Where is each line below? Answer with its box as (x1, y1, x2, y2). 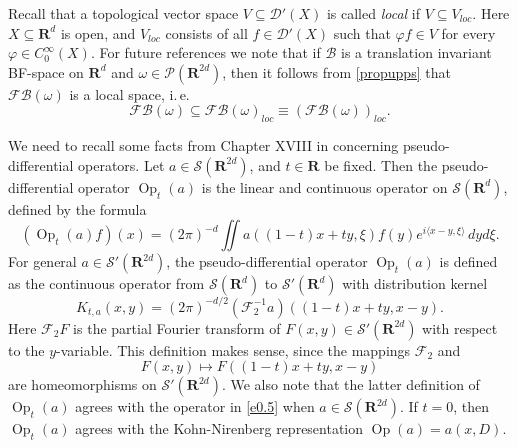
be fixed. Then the (324, 154, 438, 175)
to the (8, 339, 45, 360)
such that (333, 22, 391, 43)
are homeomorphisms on (8, 374, 157, 395)
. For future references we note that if (90, 42, 321, 63)
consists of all (165, 22, 248, 43)
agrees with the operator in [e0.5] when (75, 396, 315, 417)
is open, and (60, 22, 136, 43)
